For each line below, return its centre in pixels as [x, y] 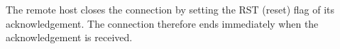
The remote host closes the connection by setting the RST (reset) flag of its [170, 9]
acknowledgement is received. [69, 37]
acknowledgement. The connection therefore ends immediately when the [162, 23]
